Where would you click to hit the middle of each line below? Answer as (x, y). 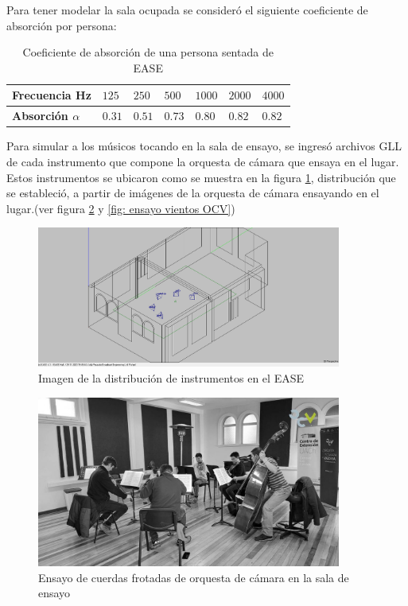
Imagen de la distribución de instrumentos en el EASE (171, 377)
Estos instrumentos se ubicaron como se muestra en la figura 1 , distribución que (201, 177)
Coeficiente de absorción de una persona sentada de (148, 52)
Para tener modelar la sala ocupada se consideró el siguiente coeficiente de (187, 10)
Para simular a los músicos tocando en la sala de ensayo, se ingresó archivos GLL (204, 146)
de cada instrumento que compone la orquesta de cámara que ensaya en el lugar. (203, 161)
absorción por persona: (62, 25)
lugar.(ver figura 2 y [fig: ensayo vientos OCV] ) (121, 208)
